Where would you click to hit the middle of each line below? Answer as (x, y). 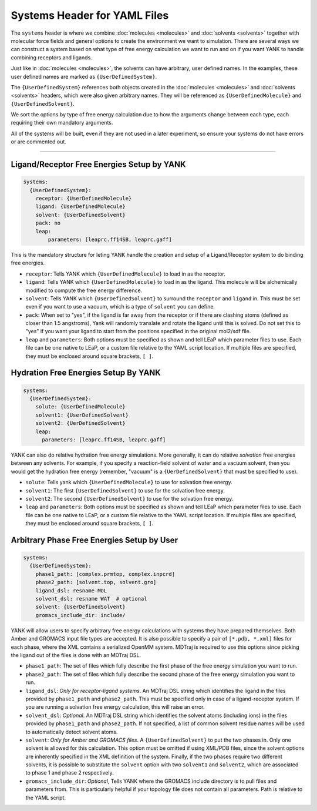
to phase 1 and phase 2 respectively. (70, 773)
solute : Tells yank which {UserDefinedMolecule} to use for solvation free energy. (129, 482)
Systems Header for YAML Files (90, 15)
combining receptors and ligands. (51, 57)
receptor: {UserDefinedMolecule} (84, 199)
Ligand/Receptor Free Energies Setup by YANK (98, 165)
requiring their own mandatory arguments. (62, 123)
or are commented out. (39, 142)
